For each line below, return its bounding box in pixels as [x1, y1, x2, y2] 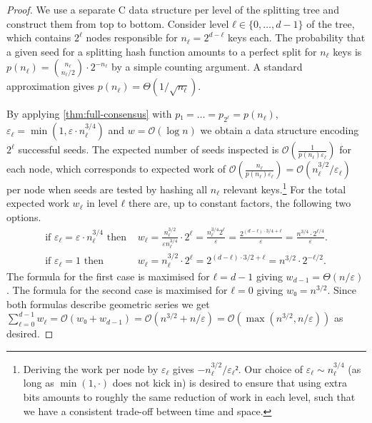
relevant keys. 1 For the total [223, 180, 346, 196]
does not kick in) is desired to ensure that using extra [112, 375, 348, 390]
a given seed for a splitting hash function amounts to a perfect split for [6, 44, 317, 58]
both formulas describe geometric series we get [6, 296, 210, 311]
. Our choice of [238, 361, 303, 376]
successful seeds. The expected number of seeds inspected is [18, 142, 279, 157]
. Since [327, 282, 356, 297]
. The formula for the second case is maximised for [6, 282, 228, 297]
